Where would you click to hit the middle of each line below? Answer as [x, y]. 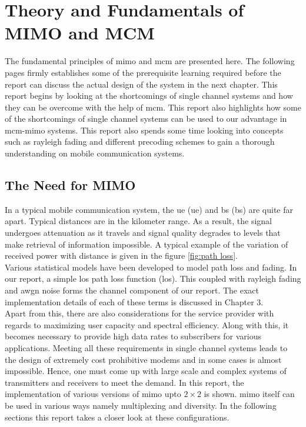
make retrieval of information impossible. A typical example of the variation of [147, 244]
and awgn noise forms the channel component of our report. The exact [132, 290]
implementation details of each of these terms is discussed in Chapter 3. [134, 301]
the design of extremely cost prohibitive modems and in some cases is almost [143, 359]
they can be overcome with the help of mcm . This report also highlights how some [153, 107]
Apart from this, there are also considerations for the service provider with [139, 313]
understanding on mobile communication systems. [95, 153]
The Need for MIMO [70, 185]
